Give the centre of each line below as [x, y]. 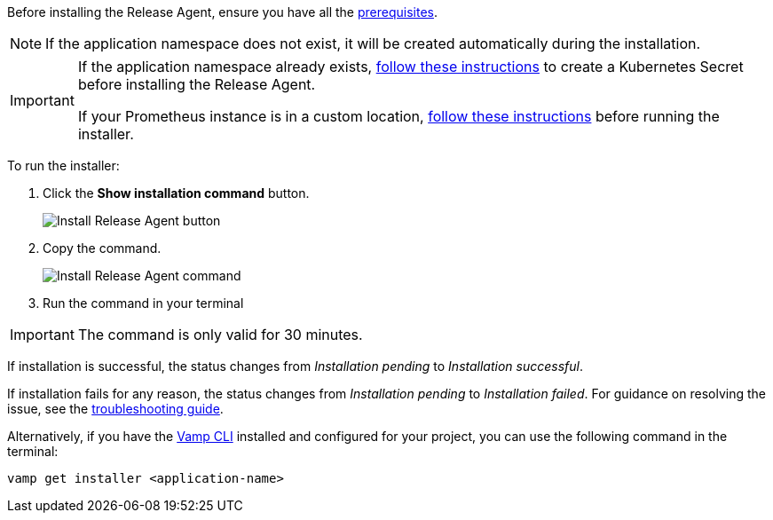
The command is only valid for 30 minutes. [220, 335]
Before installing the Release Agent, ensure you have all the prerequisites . [223, 12]
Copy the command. [102, 248]
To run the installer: [63, 165]
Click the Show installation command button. [176, 193]
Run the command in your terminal [143, 303]
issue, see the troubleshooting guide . [115, 409]
